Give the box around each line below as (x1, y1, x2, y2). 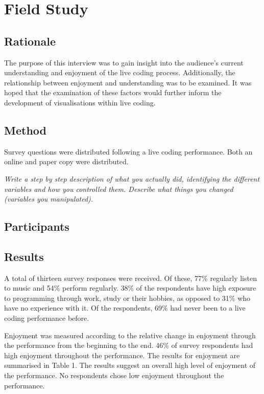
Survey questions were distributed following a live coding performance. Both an (4, 146, 253, 157)
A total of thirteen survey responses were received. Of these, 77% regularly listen (4, 272, 257, 283)
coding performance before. (4, 313, 89, 323)
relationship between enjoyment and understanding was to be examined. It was (4, 77, 252, 87)
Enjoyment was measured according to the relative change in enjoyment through (4, 330, 256, 340)
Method (4, 122, 46, 138)
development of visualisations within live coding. (4, 97, 156, 107)
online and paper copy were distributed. (4, 156, 129, 167)
